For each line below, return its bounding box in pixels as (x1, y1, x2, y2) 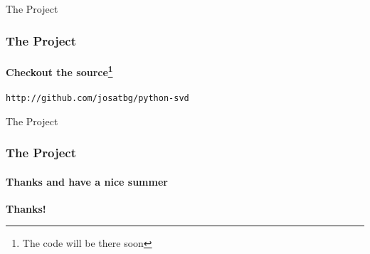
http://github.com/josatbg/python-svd (6, 92, 189, 103)
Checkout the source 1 (6, 63, 113, 79)
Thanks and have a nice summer (6, 174, 168, 189)
